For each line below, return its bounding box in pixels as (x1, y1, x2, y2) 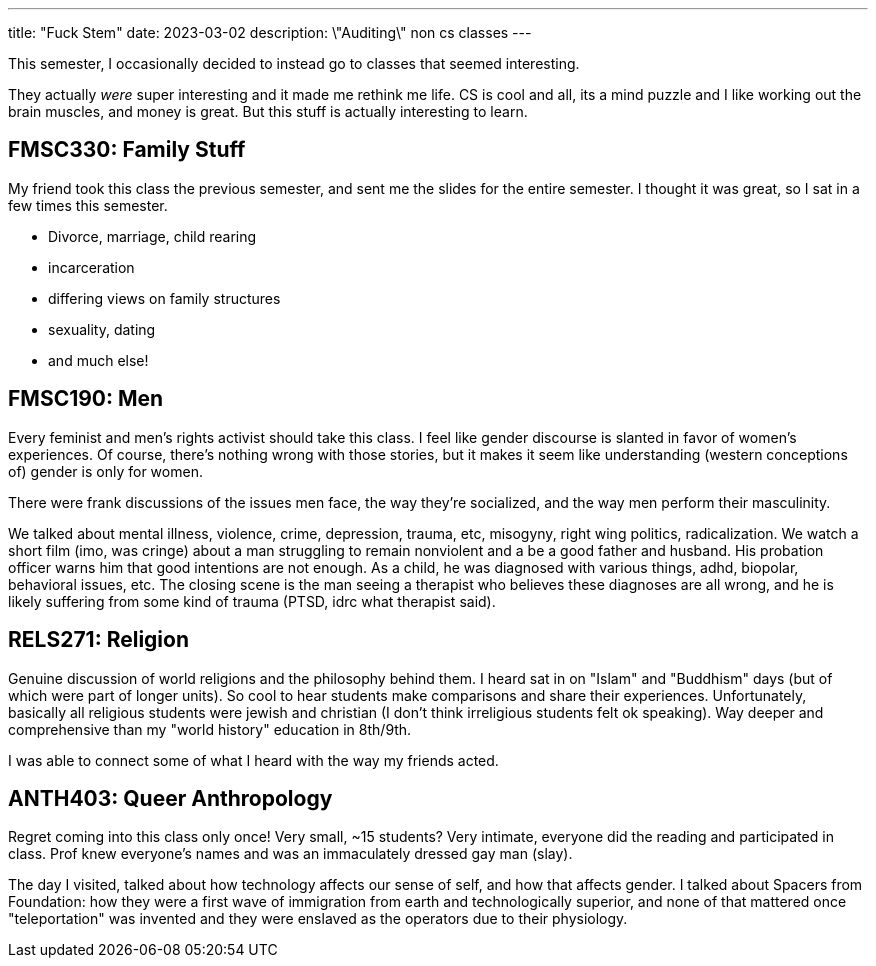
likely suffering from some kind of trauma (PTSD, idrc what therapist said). (8, 592, 496, 610)
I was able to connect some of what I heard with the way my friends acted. (8, 751, 499, 769)
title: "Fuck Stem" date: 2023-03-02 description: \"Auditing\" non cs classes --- (8, 24, 532, 41)
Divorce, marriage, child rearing (48, 227, 257, 245)
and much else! (48, 351, 149, 369)
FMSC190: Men (8, 386, 164, 412)
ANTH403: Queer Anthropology (8, 785, 333, 811)
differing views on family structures (48, 289, 281, 307)
